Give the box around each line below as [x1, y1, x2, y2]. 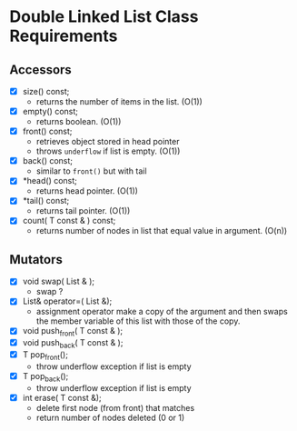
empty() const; [22, 106, 79, 117]
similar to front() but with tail [35, 165, 147, 176]
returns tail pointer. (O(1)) [35, 205, 131, 216]
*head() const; [22, 175, 77, 186]
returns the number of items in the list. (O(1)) [35, 96, 203, 107]
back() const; [22, 155, 74, 166]
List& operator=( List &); [22, 296, 113, 306]
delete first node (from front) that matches [35, 402, 195, 413]
